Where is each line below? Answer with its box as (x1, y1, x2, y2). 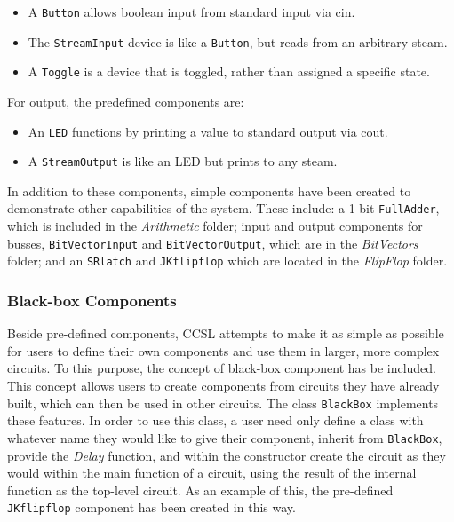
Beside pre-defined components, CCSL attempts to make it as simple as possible (7, 324, 444, 343)
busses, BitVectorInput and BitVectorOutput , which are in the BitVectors (7, 233, 418, 252)
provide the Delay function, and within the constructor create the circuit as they (7, 446, 446, 464)
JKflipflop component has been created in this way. (7, 498, 296, 517)
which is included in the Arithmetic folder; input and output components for (7, 217, 423, 235)
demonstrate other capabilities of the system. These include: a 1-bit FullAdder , (7, 199, 440, 217)
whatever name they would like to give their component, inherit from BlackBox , (7, 428, 442, 447)
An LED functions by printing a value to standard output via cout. (28, 122, 388, 140)
